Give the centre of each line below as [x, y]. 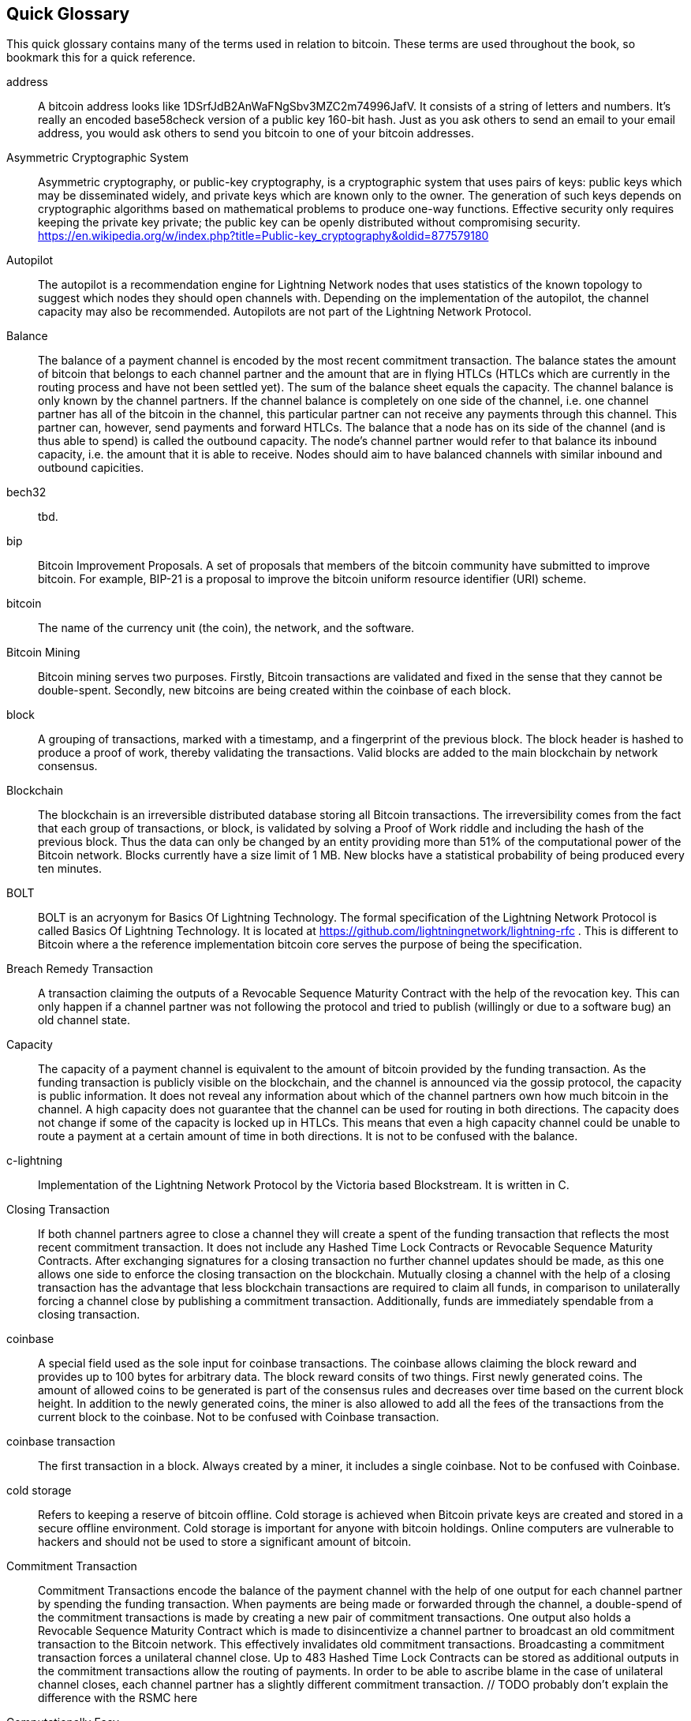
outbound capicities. [91, 468]
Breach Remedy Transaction [80, 969]
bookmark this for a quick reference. [101, 58]
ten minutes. [70, 869]
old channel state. [84, 1020]
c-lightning [35, 1161]
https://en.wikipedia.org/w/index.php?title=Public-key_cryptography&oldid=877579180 [263, 236]
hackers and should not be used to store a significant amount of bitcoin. [225, 1542]
